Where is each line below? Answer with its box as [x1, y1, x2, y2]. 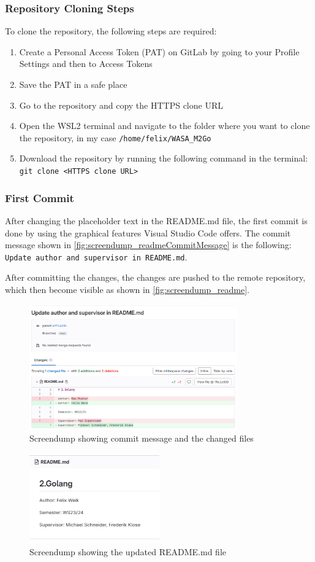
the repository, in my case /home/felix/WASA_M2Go [19, 131, 211, 144]
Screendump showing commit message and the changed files [29, 432, 254, 445]
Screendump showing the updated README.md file [29, 545, 226, 558]
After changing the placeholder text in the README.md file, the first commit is [5, 214, 308, 227]
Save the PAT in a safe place [19, 78, 127, 90]
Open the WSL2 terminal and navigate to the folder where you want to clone [19, 119, 310, 132]
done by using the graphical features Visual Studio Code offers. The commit [5, 226, 291, 239]
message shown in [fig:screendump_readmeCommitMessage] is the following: [5, 238, 292, 251]
